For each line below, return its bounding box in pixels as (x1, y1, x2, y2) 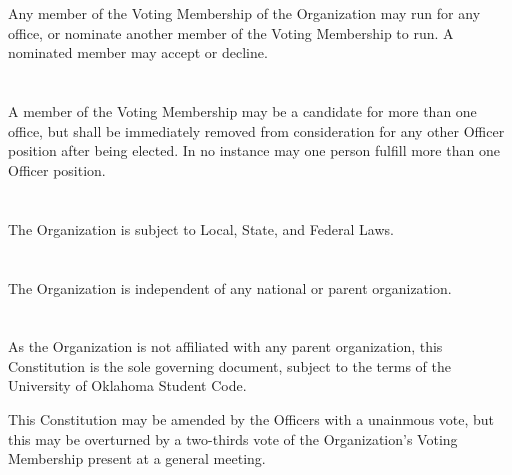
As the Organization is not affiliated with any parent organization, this (8, 336, 443, 357)
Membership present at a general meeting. (8, 448, 266, 469)
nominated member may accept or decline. (8, 42, 268, 63)
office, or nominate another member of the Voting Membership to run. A (8, 22, 454, 43)
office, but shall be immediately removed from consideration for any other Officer (8, 120, 505, 141)
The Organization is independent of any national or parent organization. (8, 277, 452, 298)
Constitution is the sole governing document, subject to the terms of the (8, 355, 452, 376)
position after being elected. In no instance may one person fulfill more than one (8, 140, 500, 161)
